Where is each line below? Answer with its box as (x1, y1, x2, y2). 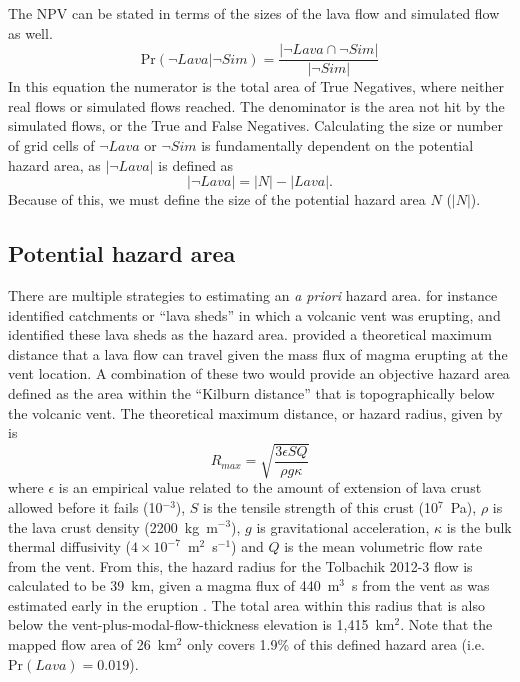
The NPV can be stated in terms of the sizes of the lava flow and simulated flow (8, 3, 500, 23)
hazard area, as (8, 154, 101, 175)
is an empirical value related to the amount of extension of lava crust (58, 477, 482, 498)
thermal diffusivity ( (8, 536, 132, 557)
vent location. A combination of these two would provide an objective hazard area (8, 363, 510, 384)
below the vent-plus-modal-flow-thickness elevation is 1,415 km (8, 614, 395, 635)
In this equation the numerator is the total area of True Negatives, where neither (8, 76, 504, 97)
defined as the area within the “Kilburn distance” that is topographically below (8, 382, 495, 403)
